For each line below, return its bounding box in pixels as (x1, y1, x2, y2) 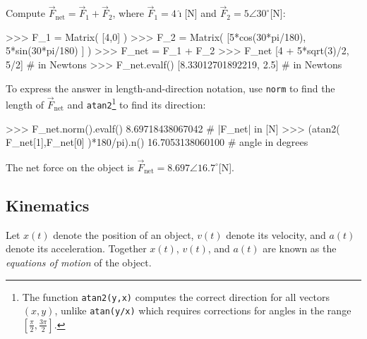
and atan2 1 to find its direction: (67, 95, 206, 111)
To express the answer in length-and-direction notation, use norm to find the (6, 80, 335, 95)
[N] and (184, 6, 217, 20)
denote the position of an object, (53, 227, 194, 242)
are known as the (263, 241, 337, 256)
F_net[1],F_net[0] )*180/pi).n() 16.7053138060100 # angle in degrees (6, 135, 308, 149)
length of (6, 97, 44, 111)
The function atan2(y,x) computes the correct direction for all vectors (22, 289, 330, 304)
